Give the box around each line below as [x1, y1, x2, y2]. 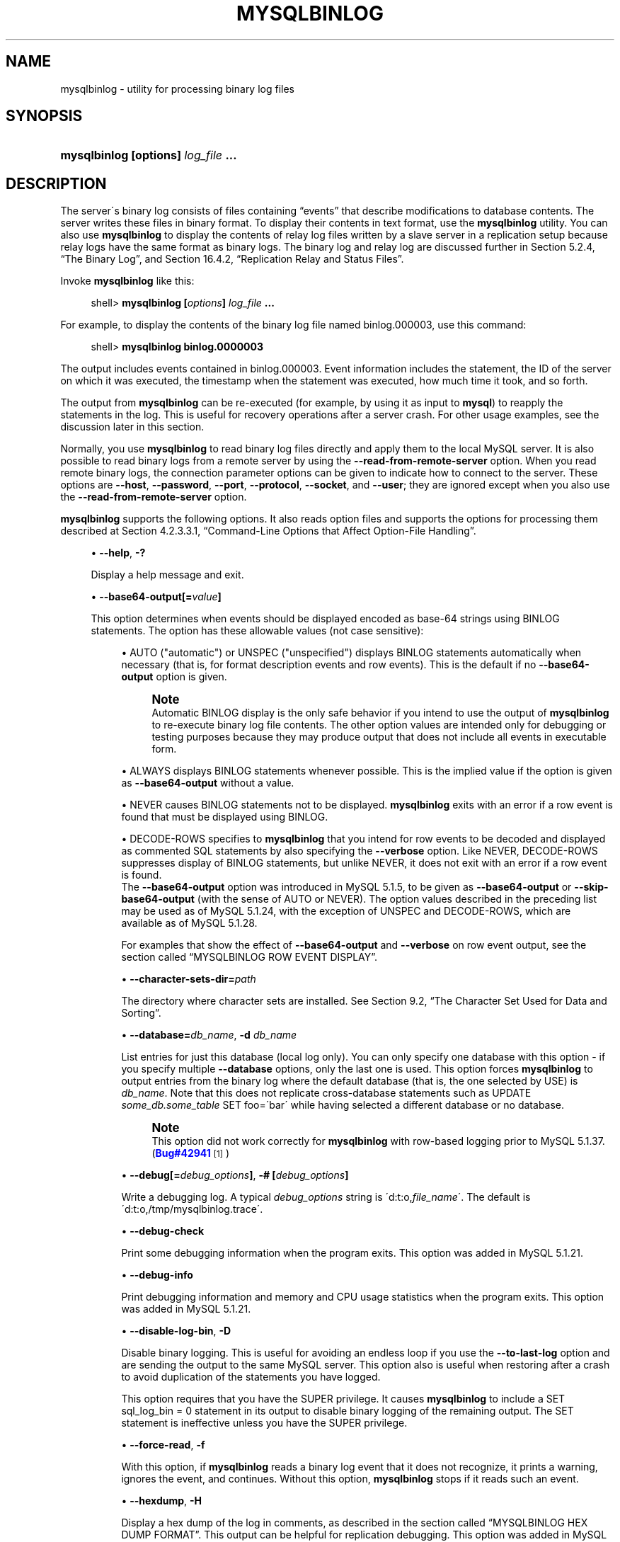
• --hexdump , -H [121, 1495, 202, 1507]
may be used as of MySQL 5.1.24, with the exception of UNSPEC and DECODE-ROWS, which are [121, 905, 571, 918]
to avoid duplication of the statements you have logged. [121, 1371, 381, 1383]
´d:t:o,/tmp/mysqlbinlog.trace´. [121, 1203, 263, 1216]
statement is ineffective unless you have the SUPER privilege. [121, 1417, 408, 1429]
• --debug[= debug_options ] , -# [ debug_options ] [121, 1169, 349, 1182]
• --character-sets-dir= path [121, 973, 256, 986]
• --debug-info [121, 1269, 193, 1281]
